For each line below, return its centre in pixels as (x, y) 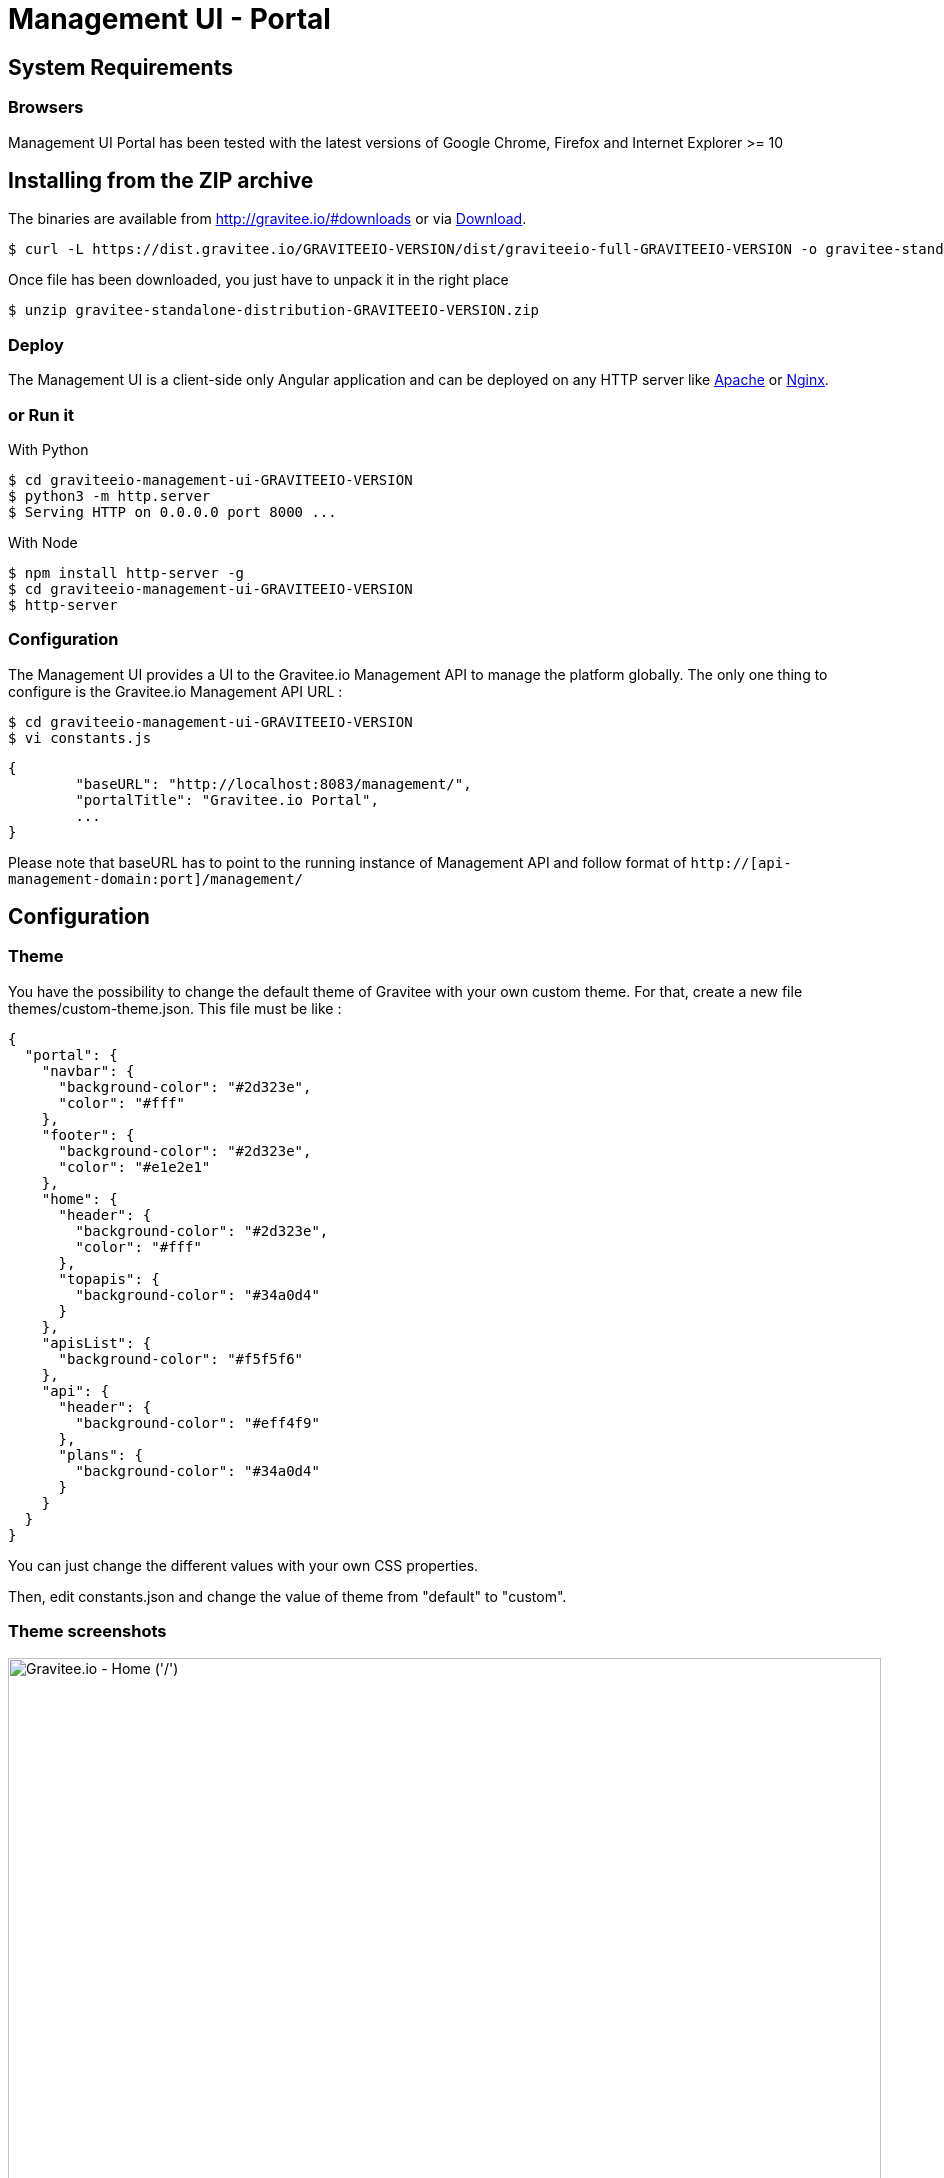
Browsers (46, 107)
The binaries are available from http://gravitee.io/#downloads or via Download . (267, 219)
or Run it (41, 414)
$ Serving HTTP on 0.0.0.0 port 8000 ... (172, 511)
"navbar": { (88, 1070)
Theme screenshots (87, 1631)
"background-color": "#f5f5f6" (181, 1358)
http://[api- (741, 862)
